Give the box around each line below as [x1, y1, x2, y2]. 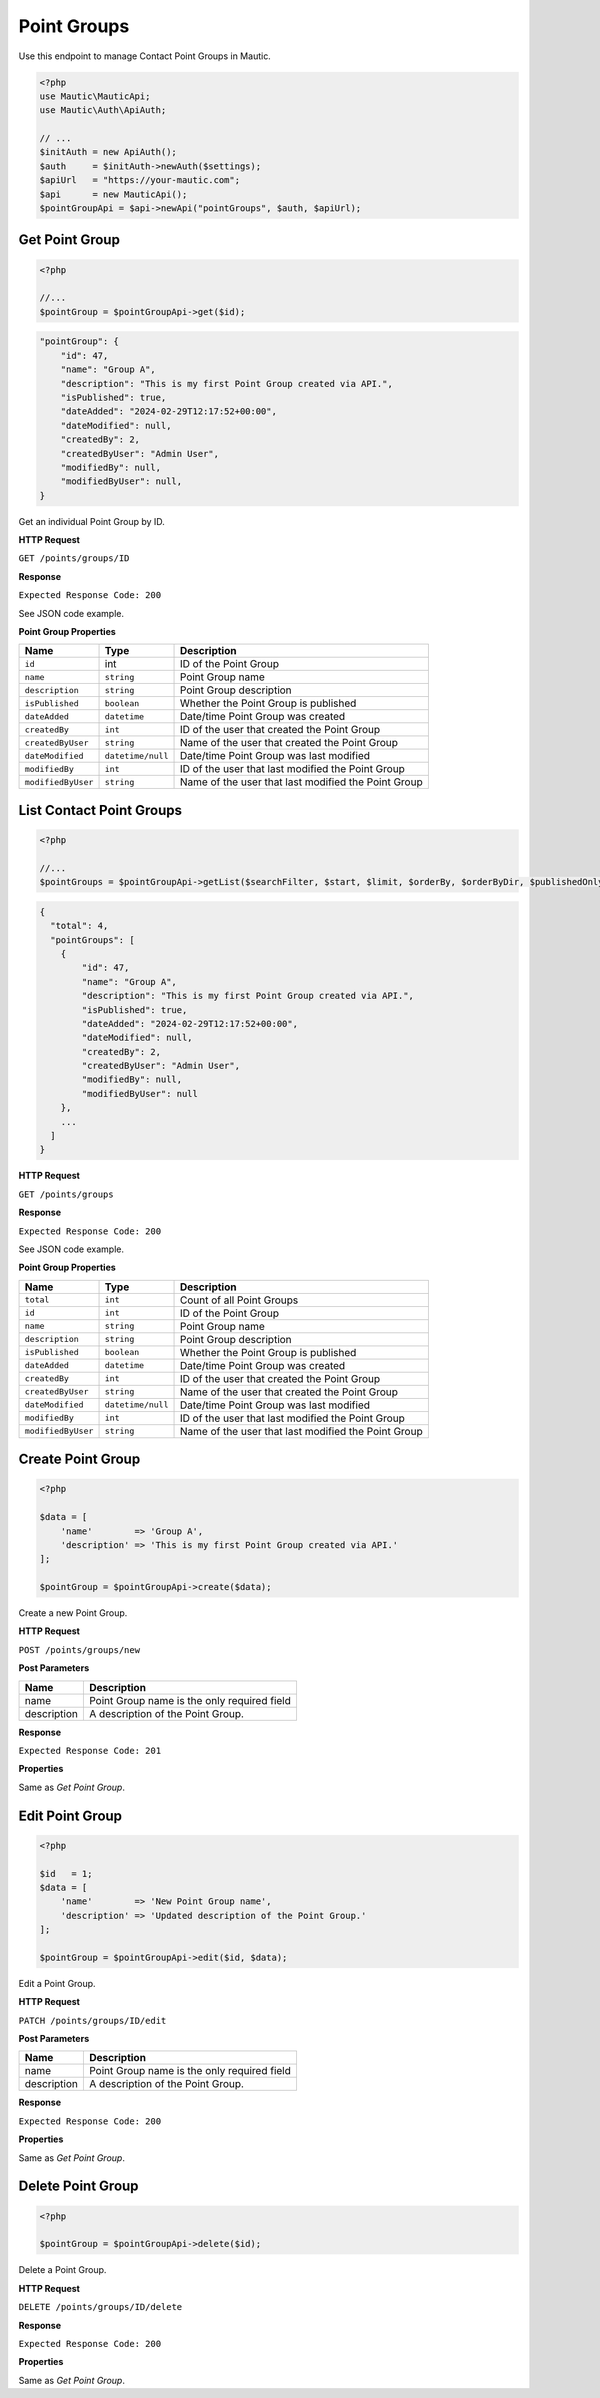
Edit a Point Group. [18, 1977, 96, 1989]
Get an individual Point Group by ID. [18, 515, 165, 527]
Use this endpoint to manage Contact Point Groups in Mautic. [18, 50, 272, 62]
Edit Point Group [18, 1807, 123, 1824]
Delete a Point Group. [18, 2264, 107, 2276]
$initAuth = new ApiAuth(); [39, 146, 177, 158]
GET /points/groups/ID [18, 553, 130, 564]
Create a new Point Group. [18, 1607, 128, 1619]
